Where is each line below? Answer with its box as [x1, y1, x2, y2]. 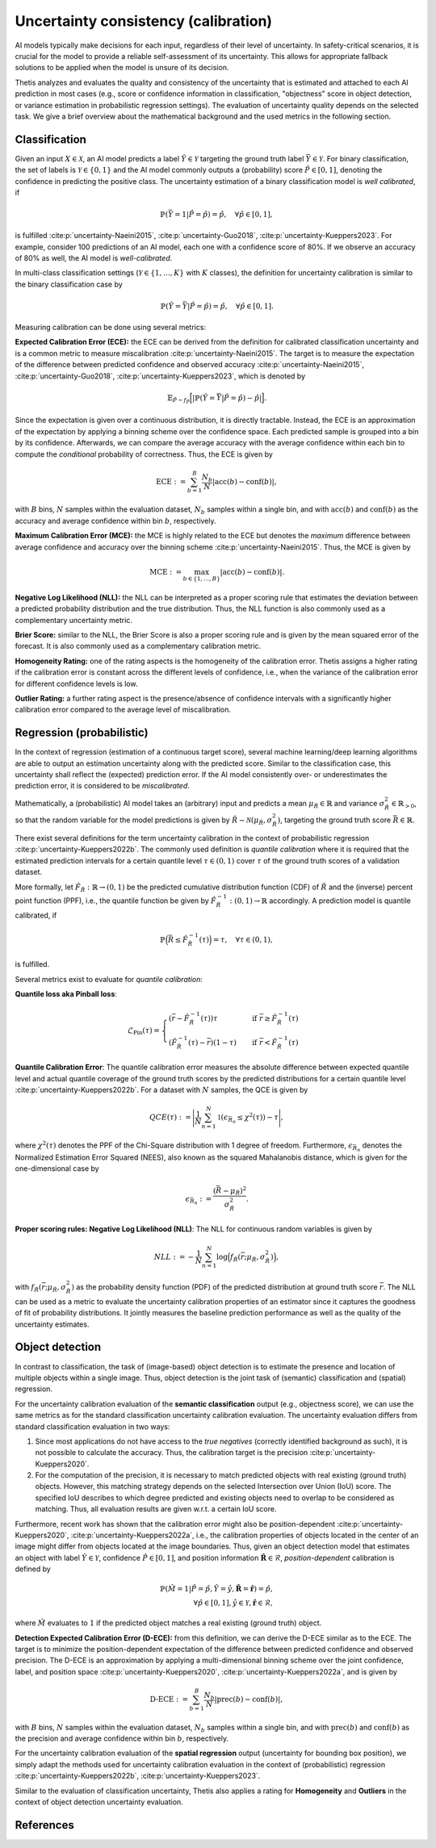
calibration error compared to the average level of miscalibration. [15, 704, 232, 714]
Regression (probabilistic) [15, 726, 149, 740]
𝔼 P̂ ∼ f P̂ [166, 393, 190, 405]
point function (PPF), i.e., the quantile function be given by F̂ [15, 896, 217, 905]
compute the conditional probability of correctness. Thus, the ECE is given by [15, 449, 274, 459]
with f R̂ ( [15, 1282, 42, 1294]
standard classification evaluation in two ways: [15, 1421, 170, 1432]
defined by [15, 1564, 52, 1574]
